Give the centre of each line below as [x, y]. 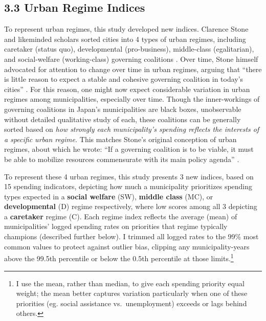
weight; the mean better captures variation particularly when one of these [132, 293]
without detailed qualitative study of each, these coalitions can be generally [123, 119]
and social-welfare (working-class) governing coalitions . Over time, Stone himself [131, 59]
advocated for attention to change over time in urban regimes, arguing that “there [133, 69]
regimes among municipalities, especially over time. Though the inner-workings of [132, 99]
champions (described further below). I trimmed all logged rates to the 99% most [131, 236]
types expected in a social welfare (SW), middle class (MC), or [109, 196]
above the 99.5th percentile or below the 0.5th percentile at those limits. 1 [119, 257]
